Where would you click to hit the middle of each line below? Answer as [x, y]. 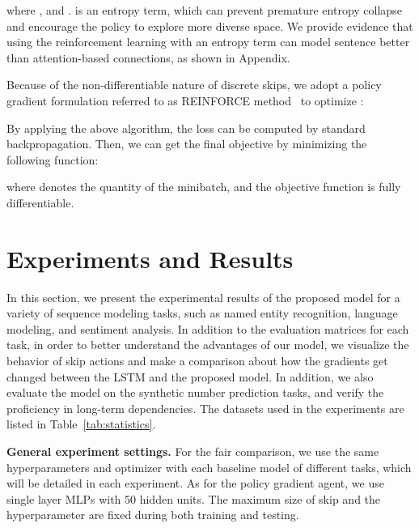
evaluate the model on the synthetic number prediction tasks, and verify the [195, 392]
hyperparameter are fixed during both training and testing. [153, 515]
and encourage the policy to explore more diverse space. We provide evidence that [210, 26]
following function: [53, 159]
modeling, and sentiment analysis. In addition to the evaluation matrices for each [208, 328]
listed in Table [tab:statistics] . [81, 424]
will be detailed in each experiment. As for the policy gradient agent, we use [195, 483]
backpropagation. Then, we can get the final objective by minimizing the [187, 144]
